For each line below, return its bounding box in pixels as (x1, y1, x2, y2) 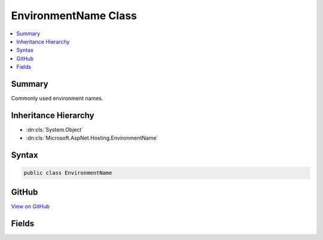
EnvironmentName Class (11, 9, 138, 22)
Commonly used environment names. (11, 95, 103, 102)
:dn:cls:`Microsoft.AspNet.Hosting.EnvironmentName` (26, 135, 159, 142)
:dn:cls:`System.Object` (26, 126, 84, 133)
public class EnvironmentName (23, 169, 112, 177)
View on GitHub (11, 202, 50, 209)
